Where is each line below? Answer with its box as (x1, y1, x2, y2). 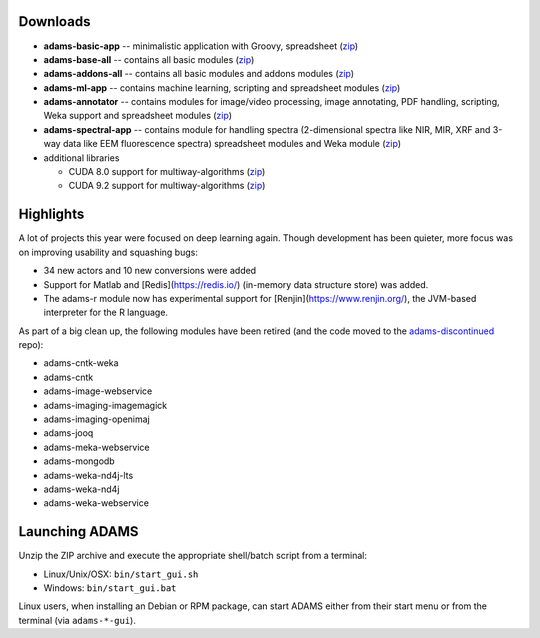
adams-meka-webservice (43, 441, 150, 453)
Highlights (18, 206, 85, 223)
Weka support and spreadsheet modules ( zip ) (43, 110, 232, 122)
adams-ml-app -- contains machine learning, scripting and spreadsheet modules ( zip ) (43, 81, 401, 94)
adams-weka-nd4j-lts (43, 469, 134, 481)
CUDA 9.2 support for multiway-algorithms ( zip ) (68, 180, 266, 192)
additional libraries (43, 151, 120, 164)
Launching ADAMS (18, 523, 139, 540)
